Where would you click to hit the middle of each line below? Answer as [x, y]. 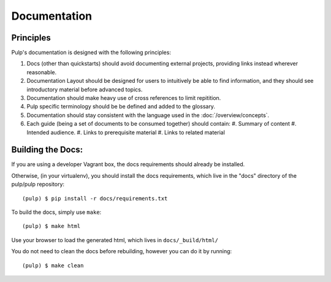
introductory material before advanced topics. [85, 90]
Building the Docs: [47, 150]
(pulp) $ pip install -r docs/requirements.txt [95, 198]
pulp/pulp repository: [38, 185]
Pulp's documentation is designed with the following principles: [91, 53]
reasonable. [42, 72]
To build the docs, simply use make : [56, 212]
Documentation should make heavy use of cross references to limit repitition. [124, 98]
